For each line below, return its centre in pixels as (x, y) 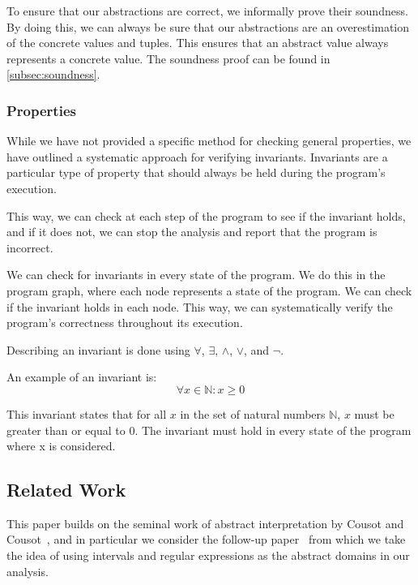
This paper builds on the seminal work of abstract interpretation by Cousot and (205, 523)
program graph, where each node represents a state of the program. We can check (209, 290)
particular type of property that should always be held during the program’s (196, 172)
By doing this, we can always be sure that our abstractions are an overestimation (208, 26)
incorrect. (30, 247)
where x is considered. (61, 446)
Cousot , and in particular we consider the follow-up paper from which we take (206, 539)
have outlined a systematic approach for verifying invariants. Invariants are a (197, 156)
